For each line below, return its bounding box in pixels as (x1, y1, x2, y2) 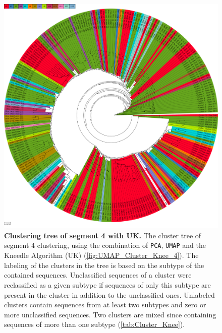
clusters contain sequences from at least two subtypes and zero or (4, 299, 206, 310)
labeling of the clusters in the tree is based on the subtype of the (4, 259, 204, 270)
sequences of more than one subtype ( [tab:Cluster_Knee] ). (4, 319, 185, 329)
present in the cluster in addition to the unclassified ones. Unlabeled (4, 289, 215, 300)
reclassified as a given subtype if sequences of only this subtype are (4, 279, 211, 290)
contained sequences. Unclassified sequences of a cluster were (4, 270, 192, 280)
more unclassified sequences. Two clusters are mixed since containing (4, 309, 216, 319)
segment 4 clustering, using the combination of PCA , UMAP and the (4, 240, 206, 250)
